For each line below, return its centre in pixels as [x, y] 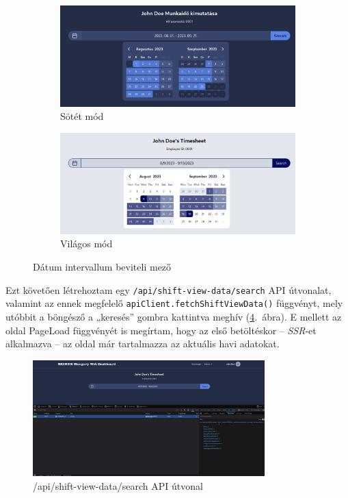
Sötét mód [82, 116]
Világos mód [86, 244]
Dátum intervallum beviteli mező [102, 266]
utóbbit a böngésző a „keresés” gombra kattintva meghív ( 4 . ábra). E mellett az [174, 316]
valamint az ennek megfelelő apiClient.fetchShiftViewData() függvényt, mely [174, 303]
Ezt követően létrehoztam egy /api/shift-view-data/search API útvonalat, [169, 289]
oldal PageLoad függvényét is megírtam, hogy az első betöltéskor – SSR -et [161, 330]
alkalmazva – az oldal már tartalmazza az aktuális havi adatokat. [143, 344]
